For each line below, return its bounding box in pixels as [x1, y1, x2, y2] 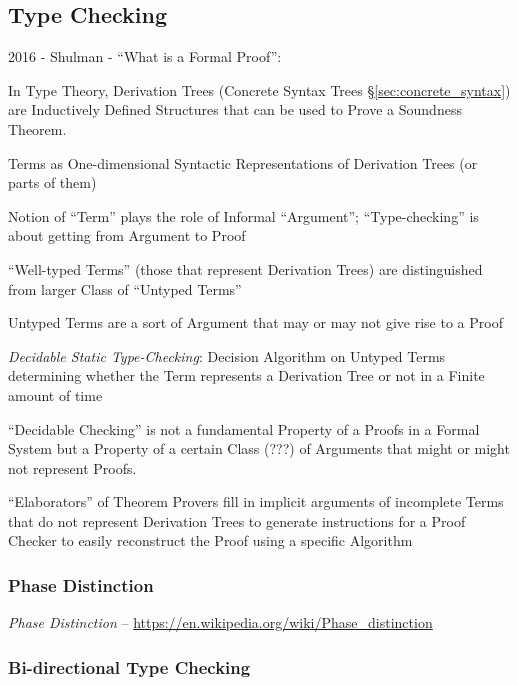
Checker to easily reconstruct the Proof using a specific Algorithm [8, 530, 413, 551]
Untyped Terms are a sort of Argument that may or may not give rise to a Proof [8, 312, 503, 333]
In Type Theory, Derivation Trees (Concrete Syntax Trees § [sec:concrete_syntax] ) [8, 79, 511, 100]
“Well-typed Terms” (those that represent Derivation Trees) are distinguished [8, 258, 483, 279]
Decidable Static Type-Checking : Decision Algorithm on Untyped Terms [8, 345, 446, 366]
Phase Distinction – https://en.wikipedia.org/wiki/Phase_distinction [8, 612, 433, 633]
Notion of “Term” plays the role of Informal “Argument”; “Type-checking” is [8, 205, 479, 226]
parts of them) [8, 172, 97, 193]
